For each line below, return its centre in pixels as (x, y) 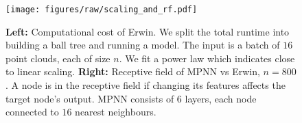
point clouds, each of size (58, 58)
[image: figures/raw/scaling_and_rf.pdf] (102, 10)
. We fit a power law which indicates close (207, 58)
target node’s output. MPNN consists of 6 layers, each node (131, 98)
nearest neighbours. (116, 112)
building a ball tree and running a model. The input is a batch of (143, 45)
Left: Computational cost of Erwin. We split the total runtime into (148, 31)
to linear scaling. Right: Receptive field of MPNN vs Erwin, (133, 71)
